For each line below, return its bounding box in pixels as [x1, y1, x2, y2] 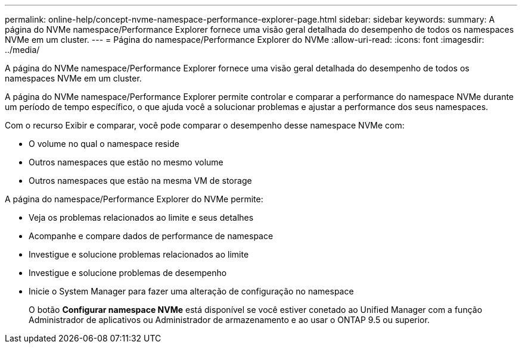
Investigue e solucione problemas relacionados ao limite [29, 249, 249, 259]
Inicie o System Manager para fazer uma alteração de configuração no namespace [29, 286, 354, 296]
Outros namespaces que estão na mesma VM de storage [29, 175, 252, 186]
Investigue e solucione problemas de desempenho [29, 268, 227, 278]
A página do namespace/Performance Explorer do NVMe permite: [5, 194, 263, 204]
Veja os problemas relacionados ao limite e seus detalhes [29, 212, 254, 222]
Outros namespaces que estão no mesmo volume [29, 157, 223, 167]
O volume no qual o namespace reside [29, 139, 179, 149]
